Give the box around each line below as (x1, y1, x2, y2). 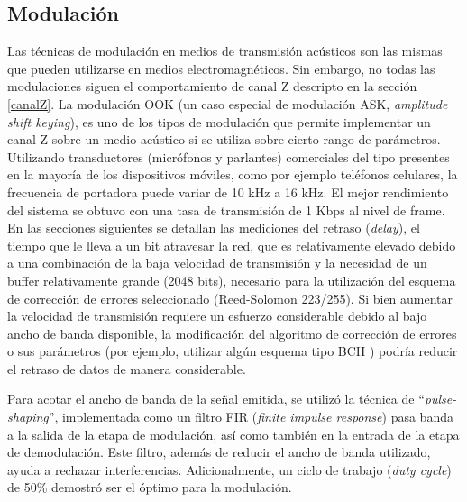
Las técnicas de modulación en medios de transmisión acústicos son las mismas (7, 41, 443, 60)
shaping (7, 407, 49, 426)
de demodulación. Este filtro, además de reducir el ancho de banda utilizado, (7, 443, 431, 461)
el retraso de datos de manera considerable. (7, 359, 246, 378)
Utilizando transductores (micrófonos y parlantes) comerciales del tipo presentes (7, 147, 450, 166)
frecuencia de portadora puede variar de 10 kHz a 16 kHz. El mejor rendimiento (7, 182, 449, 201)
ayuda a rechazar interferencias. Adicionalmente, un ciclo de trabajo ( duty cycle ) (7, 460, 452, 479)
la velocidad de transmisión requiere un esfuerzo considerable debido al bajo (7, 306, 427, 325)
